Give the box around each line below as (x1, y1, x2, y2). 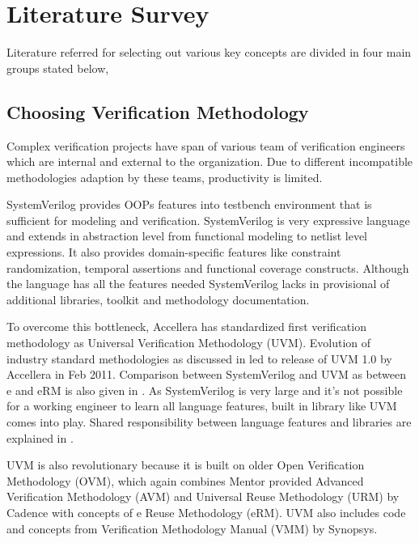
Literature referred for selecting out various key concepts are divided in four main (6, 44, 412, 61)
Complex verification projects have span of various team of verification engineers (6, 137, 405, 154)
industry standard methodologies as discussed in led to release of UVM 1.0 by (6, 350, 392, 367)
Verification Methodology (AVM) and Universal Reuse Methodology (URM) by (6, 488, 400, 505)
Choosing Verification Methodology (6, 99, 309, 124)
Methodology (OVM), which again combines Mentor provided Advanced (6, 472, 364, 489)
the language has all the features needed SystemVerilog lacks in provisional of (6, 275, 390, 292)
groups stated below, (6, 59, 109, 76)
